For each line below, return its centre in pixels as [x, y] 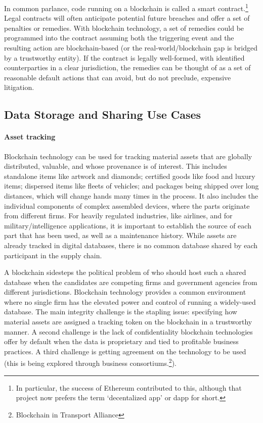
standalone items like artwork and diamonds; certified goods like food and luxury [130, 176]
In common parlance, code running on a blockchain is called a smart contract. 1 [126, 7]
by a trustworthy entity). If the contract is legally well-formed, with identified [124, 57]
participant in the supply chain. [53, 255]
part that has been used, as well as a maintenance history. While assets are [120, 235]
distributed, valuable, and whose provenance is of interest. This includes [116, 166]
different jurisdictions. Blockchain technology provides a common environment [125, 292]
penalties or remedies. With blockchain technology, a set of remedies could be [124, 28]
